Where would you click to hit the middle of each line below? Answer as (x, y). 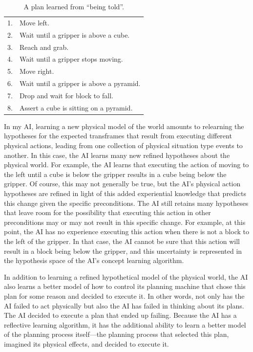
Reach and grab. (44, 47)
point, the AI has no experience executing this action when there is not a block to (126, 231)
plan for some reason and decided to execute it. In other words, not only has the (124, 296)
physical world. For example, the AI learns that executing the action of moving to (126, 165)
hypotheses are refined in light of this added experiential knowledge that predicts (125, 193)
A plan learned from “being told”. (74, 6)
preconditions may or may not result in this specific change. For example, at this (125, 222)
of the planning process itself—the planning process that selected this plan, (116, 334)
